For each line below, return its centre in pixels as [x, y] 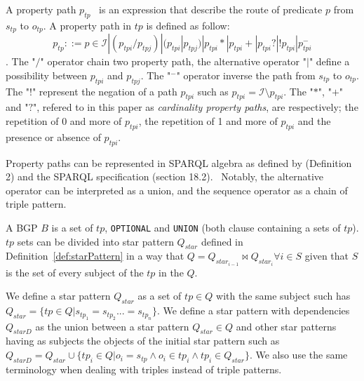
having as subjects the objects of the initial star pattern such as [143, 341]
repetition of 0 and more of [64, 121]
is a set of [72, 227]
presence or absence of [53, 136]
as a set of [160, 296]
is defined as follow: [188, 25]
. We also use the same [298, 355]
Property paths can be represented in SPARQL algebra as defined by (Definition [179, 162]
